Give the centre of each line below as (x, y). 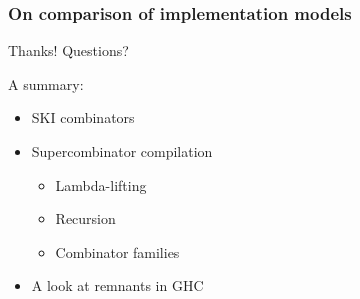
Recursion (85, 218)
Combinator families (117, 251)
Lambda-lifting (101, 184)
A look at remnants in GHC (117, 285)
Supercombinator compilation (122, 151)
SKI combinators (83, 117)
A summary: (46, 83)
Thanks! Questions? (68, 50)
